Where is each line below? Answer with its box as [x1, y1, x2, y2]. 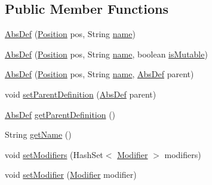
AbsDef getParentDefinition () [5, 108, 116, 120]
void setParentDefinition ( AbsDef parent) [5, 87, 156, 100]
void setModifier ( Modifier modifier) [5, 168, 137, 181]
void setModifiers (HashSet [5, 148, 103, 160]
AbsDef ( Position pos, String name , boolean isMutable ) [5, 47, 208, 60]
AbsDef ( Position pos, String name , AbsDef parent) [5, 68, 194, 80]
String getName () [5, 128, 72, 141]
